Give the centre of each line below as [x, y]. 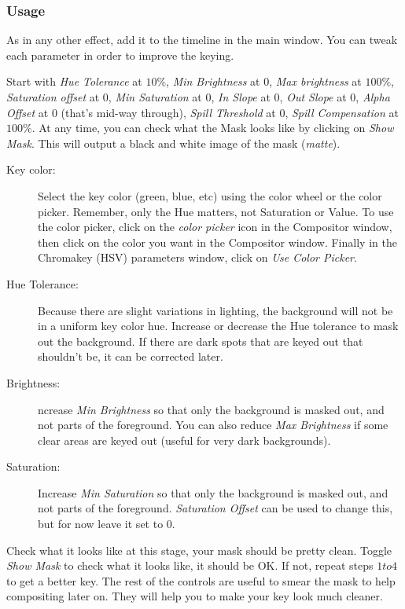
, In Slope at [241, 97]
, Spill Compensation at [342, 112]
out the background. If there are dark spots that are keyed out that [201, 341]
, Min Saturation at [155, 97]
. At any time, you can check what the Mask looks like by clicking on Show [213, 128]
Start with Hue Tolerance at [74, 81]
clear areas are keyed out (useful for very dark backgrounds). [184, 440]
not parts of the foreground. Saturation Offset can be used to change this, [215, 508]
